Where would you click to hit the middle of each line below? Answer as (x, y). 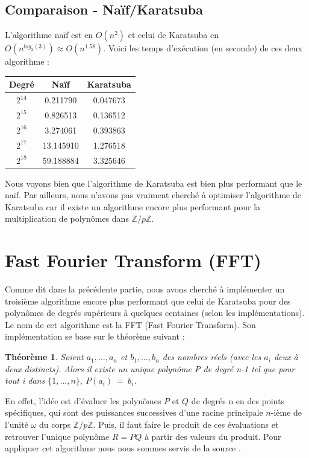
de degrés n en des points (238, 400)
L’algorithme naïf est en (49, 35)
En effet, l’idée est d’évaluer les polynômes (83, 400)
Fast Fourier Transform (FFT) (133, 260)
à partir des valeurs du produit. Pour (213, 436)
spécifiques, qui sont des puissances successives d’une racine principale (134, 412)
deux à (286, 357)
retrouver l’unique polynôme (57, 436)
